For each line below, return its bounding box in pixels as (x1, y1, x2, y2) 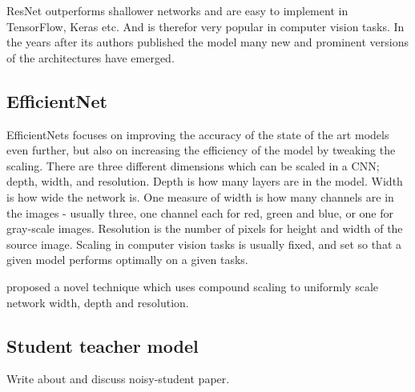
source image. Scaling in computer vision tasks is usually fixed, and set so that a (6, 235, 402, 252)
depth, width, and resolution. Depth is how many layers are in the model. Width (6, 173, 403, 190)
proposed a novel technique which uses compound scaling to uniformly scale (6, 278, 379, 294)
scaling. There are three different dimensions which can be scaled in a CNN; (6, 157, 380, 174)
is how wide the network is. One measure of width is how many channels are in (6, 188, 394, 205)
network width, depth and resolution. (6, 294, 189, 310)
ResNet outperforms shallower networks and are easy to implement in (6, 2, 349, 18)
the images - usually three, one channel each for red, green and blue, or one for (6, 204, 393, 221)
